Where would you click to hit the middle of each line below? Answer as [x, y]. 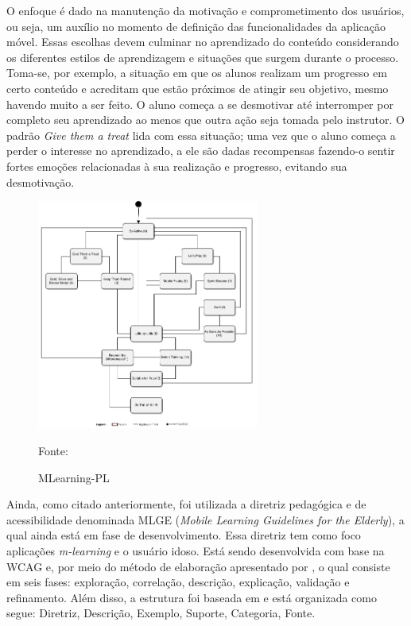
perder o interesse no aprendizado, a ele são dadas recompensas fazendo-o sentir [201, 151]
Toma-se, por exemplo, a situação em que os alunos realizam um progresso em [197, 73]
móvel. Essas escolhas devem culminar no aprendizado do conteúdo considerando [203, 42]
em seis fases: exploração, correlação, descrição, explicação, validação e [178, 582]
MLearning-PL [74, 477]
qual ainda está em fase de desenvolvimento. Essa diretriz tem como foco [184, 535]
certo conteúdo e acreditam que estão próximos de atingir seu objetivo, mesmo [198, 88]
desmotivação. [41, 182]
